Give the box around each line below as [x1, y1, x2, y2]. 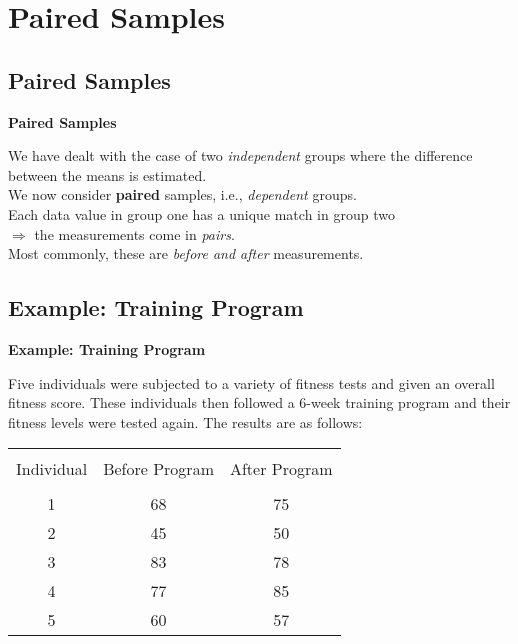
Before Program [103, 457, 214, 481]
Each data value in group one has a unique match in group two [8, 203, 395, 224]
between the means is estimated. [8, 164, 207, 185]
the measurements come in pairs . [34, 223, 235, 244]
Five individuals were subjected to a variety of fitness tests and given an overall [8, 372, 495, 393]
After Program [229, 457, 333, 481]
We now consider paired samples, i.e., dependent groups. [8, 184, 357, 205]
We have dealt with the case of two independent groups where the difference [8, 145, 473, 166]
